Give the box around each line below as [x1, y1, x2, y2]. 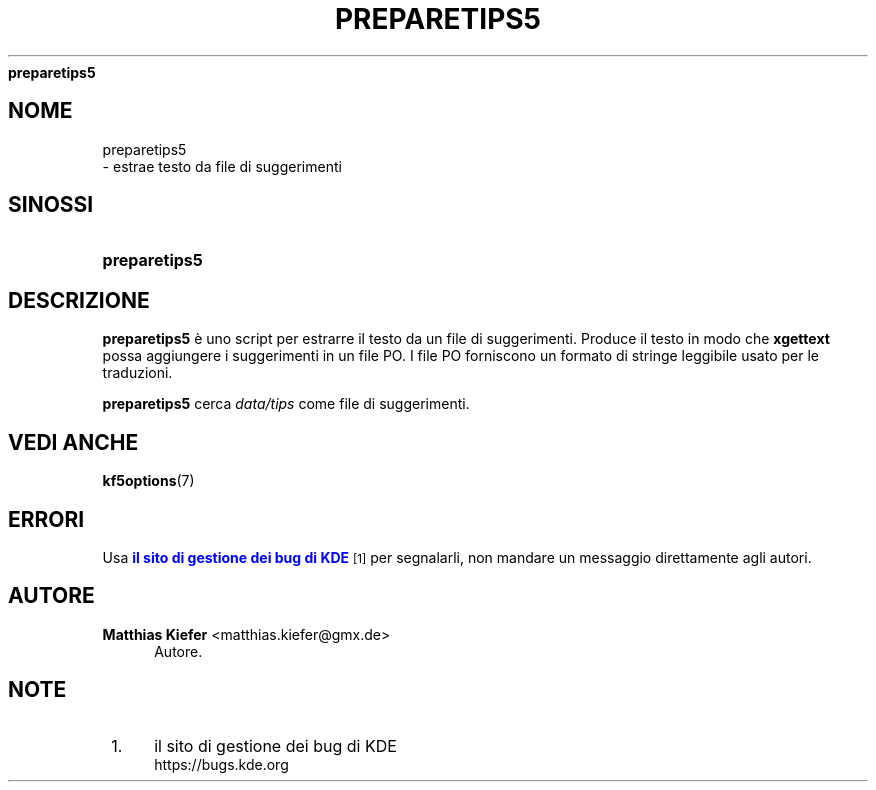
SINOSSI [8, 192, 94, 218]
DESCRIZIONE [8, 287, 150, 313]
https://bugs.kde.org [154, 755, 289, 773]
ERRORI [8, 506, 85, 532]
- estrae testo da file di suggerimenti [102, 157, 342, 175]
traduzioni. [102, 364, 173, 382]
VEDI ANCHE [8, 429, 139, 455]
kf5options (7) [102, 472, 195, 490]
